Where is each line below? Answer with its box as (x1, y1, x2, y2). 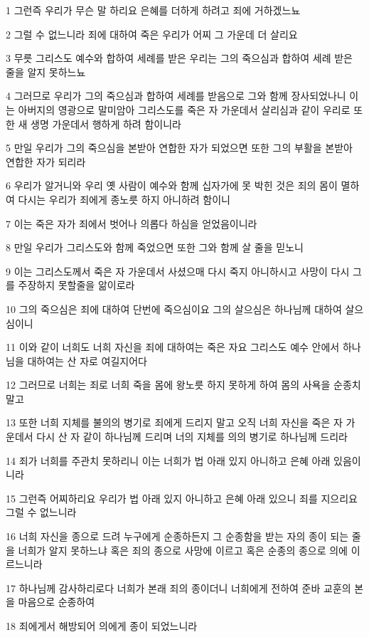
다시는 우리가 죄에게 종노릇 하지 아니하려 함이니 (18, 191, 230, 206)
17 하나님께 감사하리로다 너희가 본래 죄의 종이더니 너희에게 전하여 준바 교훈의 (6, 580, 351, 595)
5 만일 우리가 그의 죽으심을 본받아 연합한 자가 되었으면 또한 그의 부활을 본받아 (6, 140, 353, 155)
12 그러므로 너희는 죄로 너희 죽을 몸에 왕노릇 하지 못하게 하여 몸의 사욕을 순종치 (6, 377, 361, 392)
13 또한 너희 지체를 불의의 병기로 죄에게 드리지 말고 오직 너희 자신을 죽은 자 (6, 415, 343, 430)
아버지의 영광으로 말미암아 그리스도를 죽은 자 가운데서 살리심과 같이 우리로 (18, 102, 351, 117)
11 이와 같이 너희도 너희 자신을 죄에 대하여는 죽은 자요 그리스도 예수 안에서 (6, 339, 340, 354)
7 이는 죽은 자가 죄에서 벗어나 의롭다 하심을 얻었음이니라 (6, 216, 257, 231)
